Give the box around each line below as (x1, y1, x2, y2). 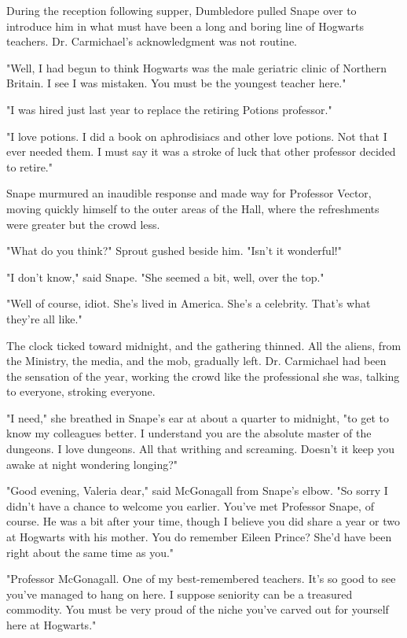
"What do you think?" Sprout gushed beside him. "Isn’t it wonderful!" (6, 242, 342, 259)
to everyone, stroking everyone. (6, 383, 156, 400)
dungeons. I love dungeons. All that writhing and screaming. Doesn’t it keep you (6, 441, 395, 457)
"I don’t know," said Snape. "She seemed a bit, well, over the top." (6, 268, 324, 285)
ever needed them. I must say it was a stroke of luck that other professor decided (6, 143, 396, 160)
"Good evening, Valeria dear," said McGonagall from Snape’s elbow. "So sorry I (6, 482, 388, 499)
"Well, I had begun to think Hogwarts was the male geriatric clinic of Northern (6, 59, 387, 76)
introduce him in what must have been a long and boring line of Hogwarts (6, 17, 364, 34)
